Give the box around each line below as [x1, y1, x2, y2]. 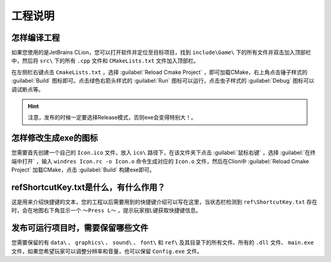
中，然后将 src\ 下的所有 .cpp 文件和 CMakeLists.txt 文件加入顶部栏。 [11, 57, 199, 64]
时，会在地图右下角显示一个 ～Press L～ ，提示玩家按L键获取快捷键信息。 [11, 207, 202, 214]
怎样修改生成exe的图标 [11, 133, 98, 143]
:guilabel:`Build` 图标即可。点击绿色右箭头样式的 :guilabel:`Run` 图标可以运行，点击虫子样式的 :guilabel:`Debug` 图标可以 [11, 77, 314, 84]
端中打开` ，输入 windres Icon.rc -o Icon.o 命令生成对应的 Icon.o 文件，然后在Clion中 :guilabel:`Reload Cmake [11, 157, 310, 165]
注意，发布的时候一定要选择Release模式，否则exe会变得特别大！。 [28, 114, 197, 121]
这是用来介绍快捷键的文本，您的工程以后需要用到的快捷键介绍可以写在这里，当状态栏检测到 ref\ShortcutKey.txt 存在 [11, 198, 318, 205]
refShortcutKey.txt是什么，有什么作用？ [11, 182, 165, 192]
